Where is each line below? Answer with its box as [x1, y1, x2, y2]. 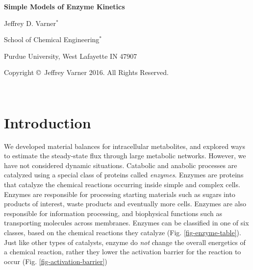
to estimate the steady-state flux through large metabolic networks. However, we [4, 150, 246, 161]
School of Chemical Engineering [4, 34, 100, 45]
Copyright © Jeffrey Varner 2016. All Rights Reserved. [4, 67, 169, 77]
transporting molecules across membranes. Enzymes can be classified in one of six [4, 218, 249, 228]
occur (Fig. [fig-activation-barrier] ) [4, 256, 107, 266]
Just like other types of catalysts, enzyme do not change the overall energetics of [4, 237, 246, 247]
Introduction [4, 112, 91, 132]
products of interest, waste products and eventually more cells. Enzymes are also [4, 198, 247, 209]
